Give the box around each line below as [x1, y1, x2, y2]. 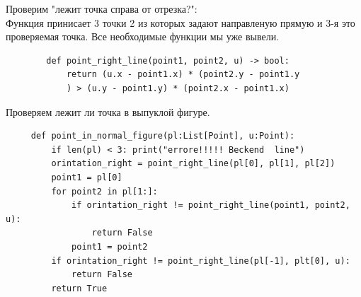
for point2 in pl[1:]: [51, 186, 158, 197]
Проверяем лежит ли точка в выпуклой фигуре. [6, 104, 210, 119]
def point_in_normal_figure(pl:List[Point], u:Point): [30, 131, 295, 141]
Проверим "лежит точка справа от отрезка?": [6, 1, 197, 16]
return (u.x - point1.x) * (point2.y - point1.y [66, 69, 300, 80]
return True [51, 283, 108, 293]
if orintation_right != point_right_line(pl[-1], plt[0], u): [51, 255, 350, 266]
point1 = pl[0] [51, 172, 122, 182]
